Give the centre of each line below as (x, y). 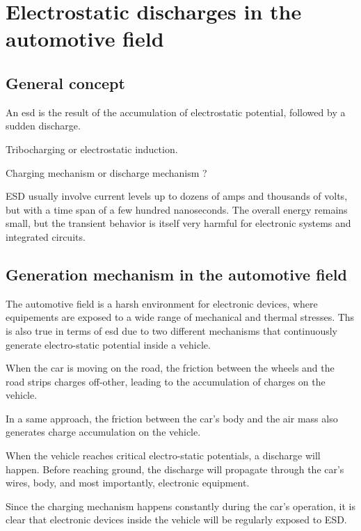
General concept (65, 82)
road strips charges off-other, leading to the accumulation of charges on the (166, 381)
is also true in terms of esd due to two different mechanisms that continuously (172, 330)
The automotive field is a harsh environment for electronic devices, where (162, 303)
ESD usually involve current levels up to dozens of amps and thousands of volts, (177, 196)
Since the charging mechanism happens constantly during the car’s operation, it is (181, 506)
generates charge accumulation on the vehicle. (103, 432)
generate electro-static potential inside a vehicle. (108, 344)
